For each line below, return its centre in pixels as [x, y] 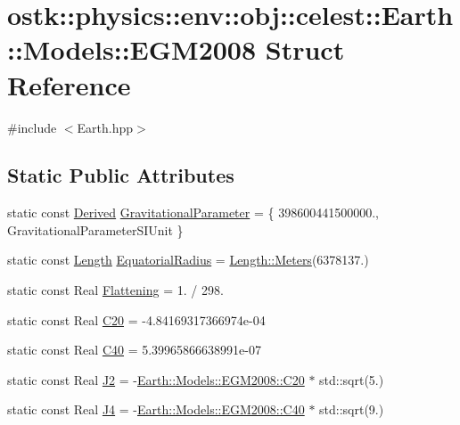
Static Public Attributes [121, 175]
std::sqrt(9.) [352, 409]
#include [32, 127]
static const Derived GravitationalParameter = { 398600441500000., [193, 212]
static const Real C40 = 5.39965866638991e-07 [134, 350]
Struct [305, 49]
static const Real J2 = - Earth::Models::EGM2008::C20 [156, 379]
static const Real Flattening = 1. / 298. [115, 290]
